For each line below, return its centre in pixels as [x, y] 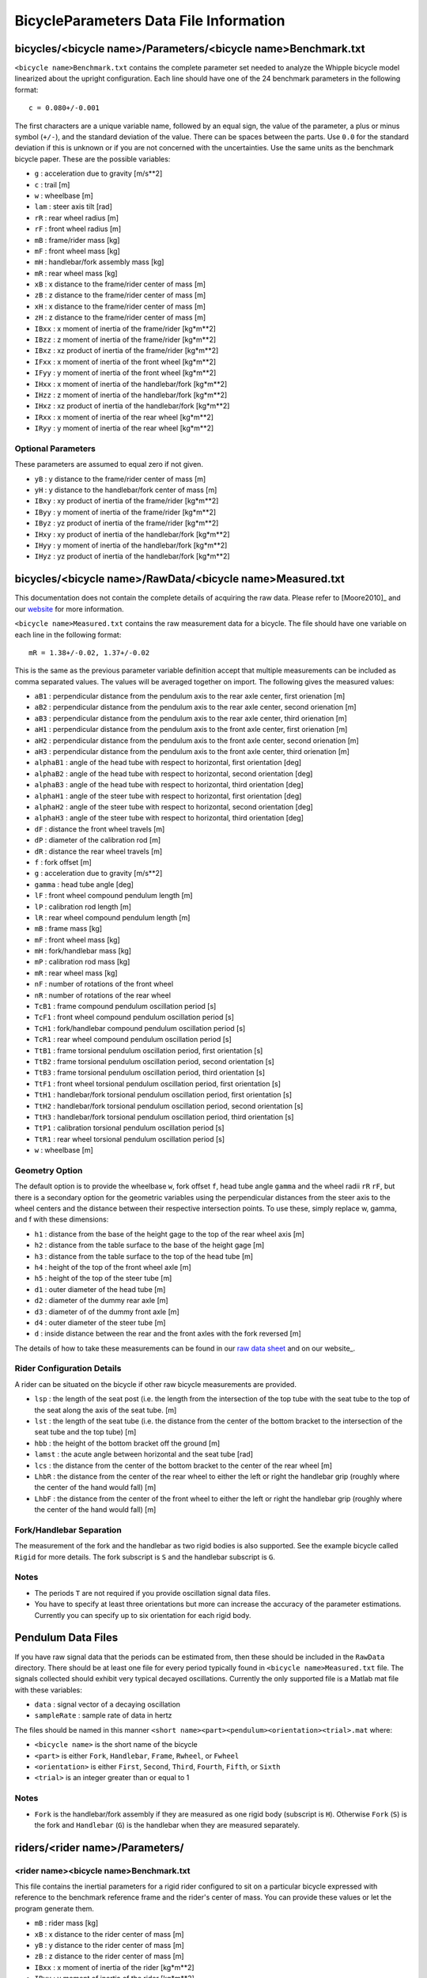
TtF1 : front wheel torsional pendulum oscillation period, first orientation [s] [157, 1083]
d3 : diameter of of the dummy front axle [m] [107, 1311]
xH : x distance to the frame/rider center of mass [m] [120, 306]
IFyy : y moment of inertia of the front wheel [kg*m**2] [125, 373]
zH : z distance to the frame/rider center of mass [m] [120, 317]
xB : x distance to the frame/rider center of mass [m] [120, 284]
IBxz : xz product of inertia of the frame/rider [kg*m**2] [127, 351]
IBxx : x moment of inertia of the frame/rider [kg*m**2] [125, 328]
